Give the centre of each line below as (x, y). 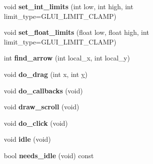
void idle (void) (27, 139)
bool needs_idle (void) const (49, 155)
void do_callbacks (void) (43, 90)
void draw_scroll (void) (42, 107)
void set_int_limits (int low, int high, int (69, 6)
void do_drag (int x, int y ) (46, 74)
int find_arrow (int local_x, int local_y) (67, 58)
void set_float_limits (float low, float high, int (76, 32)
